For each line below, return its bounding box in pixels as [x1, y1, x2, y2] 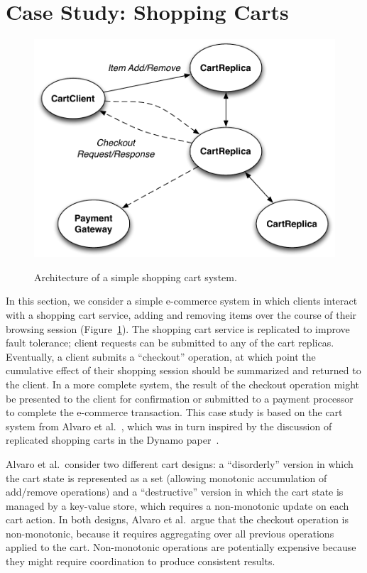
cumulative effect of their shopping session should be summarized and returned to [6, 363, 361, 378]
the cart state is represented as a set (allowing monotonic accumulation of [6, 470, 327, 485]
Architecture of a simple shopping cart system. [34, 269, 237, 284]
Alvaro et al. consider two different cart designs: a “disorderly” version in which [6, 456, 354, 471]
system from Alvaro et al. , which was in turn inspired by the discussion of [6, 418, 332, 433]
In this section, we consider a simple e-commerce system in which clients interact [6, 293, 358, 308]
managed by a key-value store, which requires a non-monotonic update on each [6, 498, 349, 513]
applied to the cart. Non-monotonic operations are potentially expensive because [6, 540, 356, 555]
